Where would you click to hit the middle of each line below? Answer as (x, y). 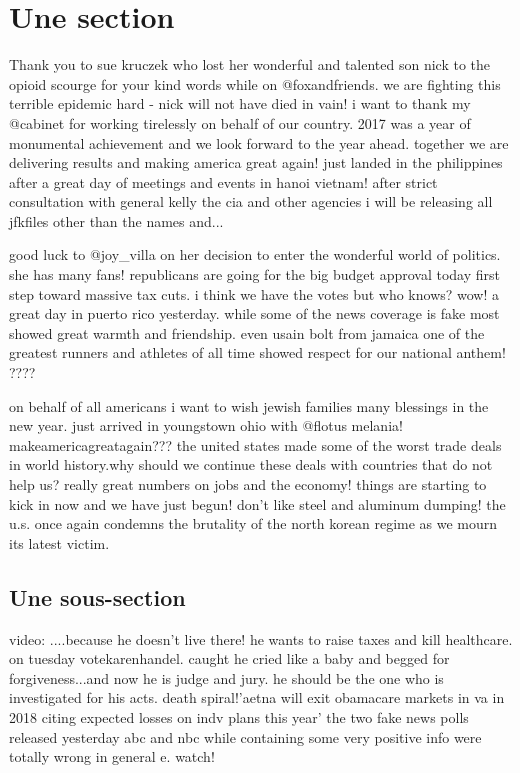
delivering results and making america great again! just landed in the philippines (256, 162)
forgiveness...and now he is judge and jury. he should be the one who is (226, 677)
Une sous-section (97, 596)
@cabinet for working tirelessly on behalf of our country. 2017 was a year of (240, 122)
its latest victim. (59, 542)
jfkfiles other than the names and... (116, 220)
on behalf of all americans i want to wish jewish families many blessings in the (249, 405)
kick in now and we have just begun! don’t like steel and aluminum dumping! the (257, 503)
